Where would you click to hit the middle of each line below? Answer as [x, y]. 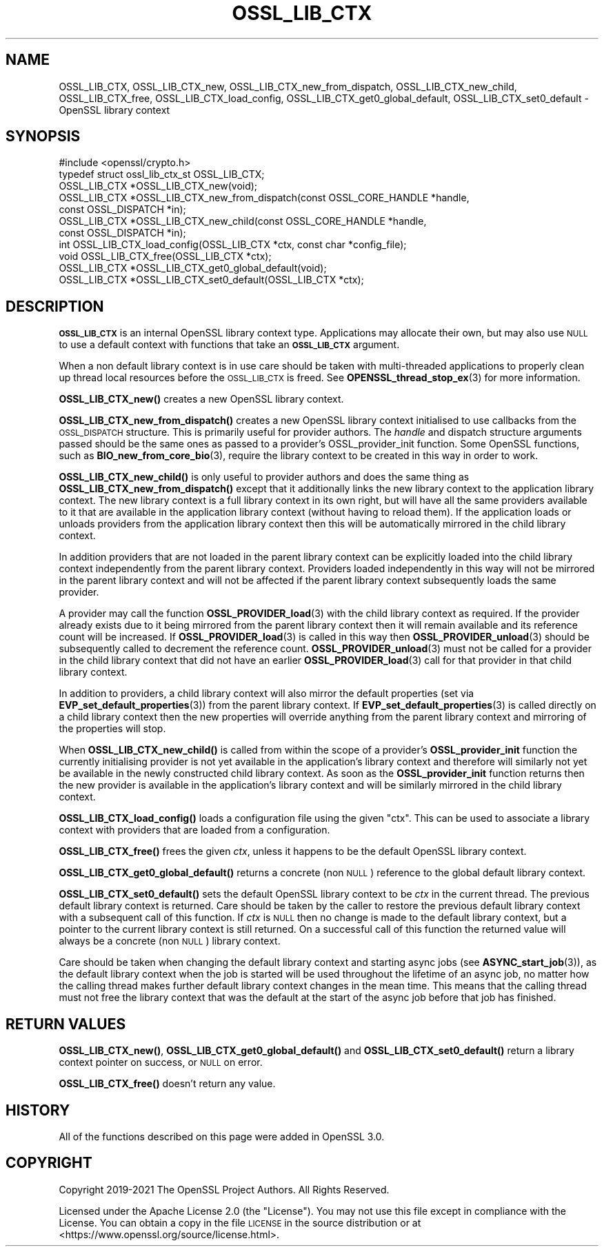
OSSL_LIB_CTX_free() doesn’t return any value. [167, 1084]
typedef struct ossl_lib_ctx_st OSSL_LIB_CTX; [162, 174]
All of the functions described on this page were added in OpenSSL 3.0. [222, 1136]
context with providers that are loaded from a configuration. [194, 830]
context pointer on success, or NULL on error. [161, 1062]
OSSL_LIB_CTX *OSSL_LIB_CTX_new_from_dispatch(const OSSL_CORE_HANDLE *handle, [264, 198]
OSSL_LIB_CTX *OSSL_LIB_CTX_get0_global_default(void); [193, 268]
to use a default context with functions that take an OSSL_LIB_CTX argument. [229, 345]
